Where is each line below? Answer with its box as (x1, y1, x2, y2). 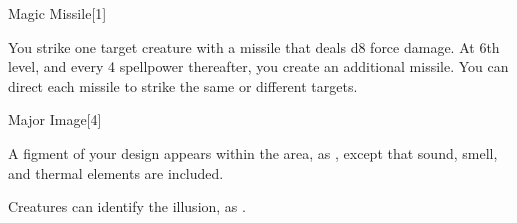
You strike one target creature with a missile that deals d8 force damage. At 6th (8, 36, 500, 57)
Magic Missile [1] (8, 3, 107, 23)
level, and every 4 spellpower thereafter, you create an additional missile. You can (8, 56, 509, 77)
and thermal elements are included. (8, 162, 224, 183)
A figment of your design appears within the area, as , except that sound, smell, (8, 142, 498, 163)
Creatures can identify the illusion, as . (8, 196, 246, 217)
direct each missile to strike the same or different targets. (8, 75, 358, 96)
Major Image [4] (8, 109, 102, 130)
